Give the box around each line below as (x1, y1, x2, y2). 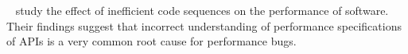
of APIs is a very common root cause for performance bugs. (6, 33, 297, 49)
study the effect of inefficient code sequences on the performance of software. (15, 2, 389, 18)
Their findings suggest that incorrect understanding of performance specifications (6, 17, 402, 34)
